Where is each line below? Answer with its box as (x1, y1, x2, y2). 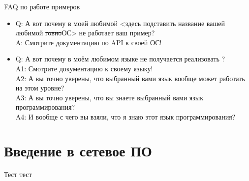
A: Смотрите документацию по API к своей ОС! (15, 37, 162, 47)
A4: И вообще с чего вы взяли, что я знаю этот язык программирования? (15, 111, 236, 121)
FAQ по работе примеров (4, 1, 80, 11)
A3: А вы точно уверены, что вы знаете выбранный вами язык (15, 92, 203, 102)
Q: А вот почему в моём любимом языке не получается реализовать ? (15, 54, 225, 64)
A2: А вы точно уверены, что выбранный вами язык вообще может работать (15, 73, 245, 83)
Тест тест (4, 169, 32, 179)
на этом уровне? (15, 83, 64, 93)
